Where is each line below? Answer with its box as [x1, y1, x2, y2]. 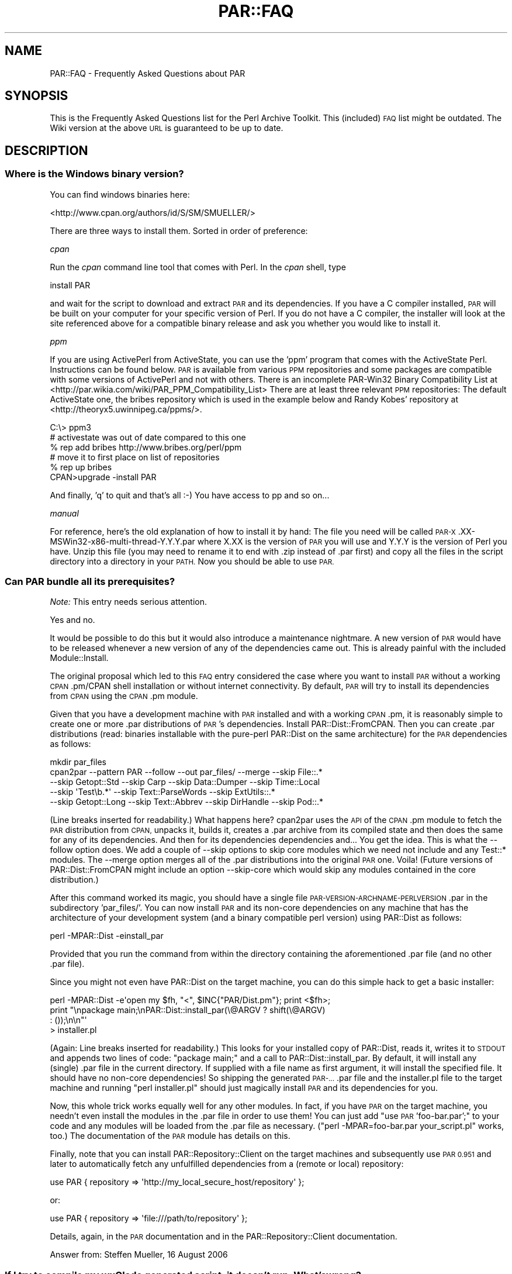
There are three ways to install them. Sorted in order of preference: [50, 225, 308, 236]
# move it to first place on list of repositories [50, 452, 220, 462]
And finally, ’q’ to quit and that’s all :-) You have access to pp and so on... [50, 490, 330, 500]
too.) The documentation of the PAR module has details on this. [50, 1131, 290, 1141]
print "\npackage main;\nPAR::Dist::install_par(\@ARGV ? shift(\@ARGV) [50, 1005, 326, 1015]
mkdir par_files [50, 757, 106, 767]
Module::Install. [50, 653, 109, 663]
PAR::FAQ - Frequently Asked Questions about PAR [50, 68, 245, 78]
